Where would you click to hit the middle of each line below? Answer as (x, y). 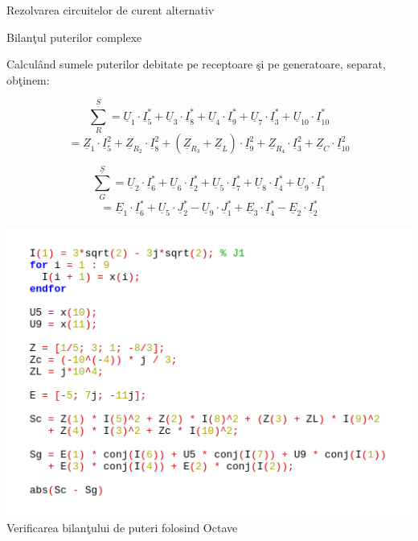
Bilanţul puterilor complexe (74, 37)
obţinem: (28, 79)
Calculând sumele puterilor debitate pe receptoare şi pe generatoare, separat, (196, 64)
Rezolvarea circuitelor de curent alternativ (111, 10)
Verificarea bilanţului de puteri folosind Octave (122, 527)
